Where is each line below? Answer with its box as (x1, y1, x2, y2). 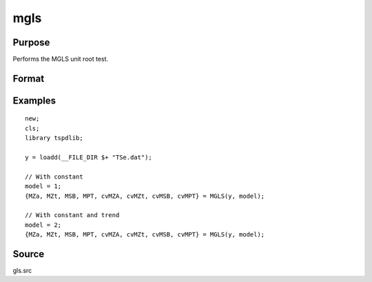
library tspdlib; (25, 134, 83, 142)
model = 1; (25, 183, 62, 190)
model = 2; (25, 221, 62, 229)
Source (12, 248, 45, 260)
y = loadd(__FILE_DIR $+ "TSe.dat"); (25, 154, 153, 161)
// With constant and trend (25, 211, 120, 219)
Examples (12, 94, 56, 106)
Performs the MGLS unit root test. (12, 55, 109, 63)
